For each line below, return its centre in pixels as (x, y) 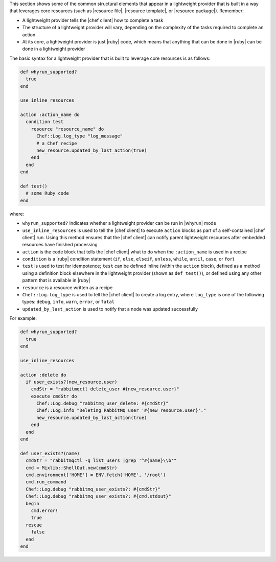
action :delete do (43, 375)
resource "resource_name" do (67, 129)
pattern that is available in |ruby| (56, 280)
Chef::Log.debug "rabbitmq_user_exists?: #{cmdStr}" (93, 489)
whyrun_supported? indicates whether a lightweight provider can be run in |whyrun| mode (119, 223)
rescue (34, 525)
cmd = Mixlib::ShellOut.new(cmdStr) (72, 468)
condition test (45, 122)
